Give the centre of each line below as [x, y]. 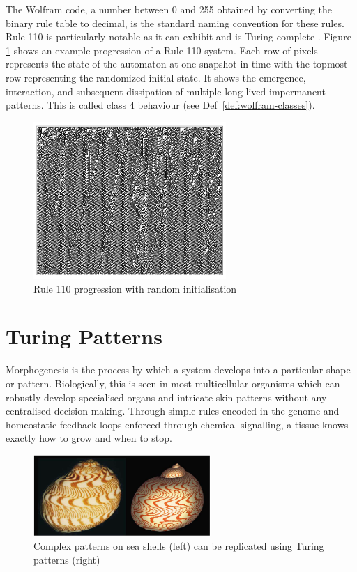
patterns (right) [67, 560]
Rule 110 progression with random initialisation [135, 288]
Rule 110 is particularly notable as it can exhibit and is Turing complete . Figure [178, 37]
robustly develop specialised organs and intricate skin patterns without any [166, 397]
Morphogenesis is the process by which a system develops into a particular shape [178, 370]
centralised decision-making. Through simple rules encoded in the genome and [173, 411]
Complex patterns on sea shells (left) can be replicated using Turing [179, 546]
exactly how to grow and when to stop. [89, 438]
